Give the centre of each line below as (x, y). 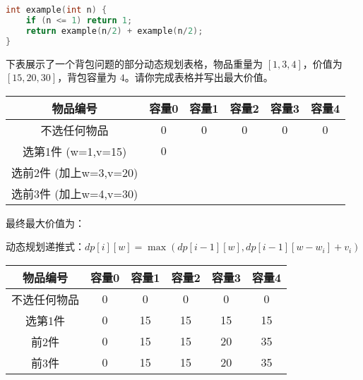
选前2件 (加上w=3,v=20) (75, 172)
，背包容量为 (87, 77)
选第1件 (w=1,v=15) (75, 151)
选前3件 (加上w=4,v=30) (75, 193)
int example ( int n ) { (56, 10)
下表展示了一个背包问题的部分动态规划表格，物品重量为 (134, 63)
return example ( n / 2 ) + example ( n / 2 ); (114, 31)
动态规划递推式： (45, 246)
